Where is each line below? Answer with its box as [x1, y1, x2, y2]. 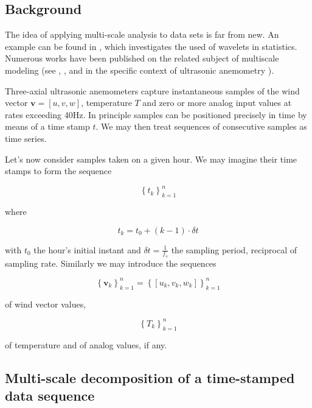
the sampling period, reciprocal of [171, 243, 297, 256]
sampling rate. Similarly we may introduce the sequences [5, 256, 217, 269]
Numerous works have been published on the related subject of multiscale [5, 52, 279, 65]
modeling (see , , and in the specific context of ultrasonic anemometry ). [5, 63, 274, 76]
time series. [5, 132, 47, 144]
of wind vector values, [5, 297, 86, 310]
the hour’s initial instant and [33, 243, 141, 256]
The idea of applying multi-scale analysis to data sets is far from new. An [5, 28, 279, 41]
